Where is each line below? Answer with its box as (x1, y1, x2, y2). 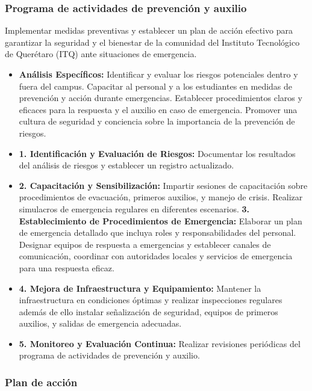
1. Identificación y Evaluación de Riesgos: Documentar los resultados (19, 147, 296, 159)
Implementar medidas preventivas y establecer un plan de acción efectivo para (5, 24, 293, 37)
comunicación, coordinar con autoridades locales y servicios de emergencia (19, 250, 293, 262)
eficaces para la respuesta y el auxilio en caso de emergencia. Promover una (19, 103, 298, 115)
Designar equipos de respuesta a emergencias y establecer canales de (19, 238, 271, 250)
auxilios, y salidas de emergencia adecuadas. (19, 317, 182, 330)
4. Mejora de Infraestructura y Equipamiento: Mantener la (19, 282, 261, 294)
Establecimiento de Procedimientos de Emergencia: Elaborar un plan (19, 214, 302, 227)
